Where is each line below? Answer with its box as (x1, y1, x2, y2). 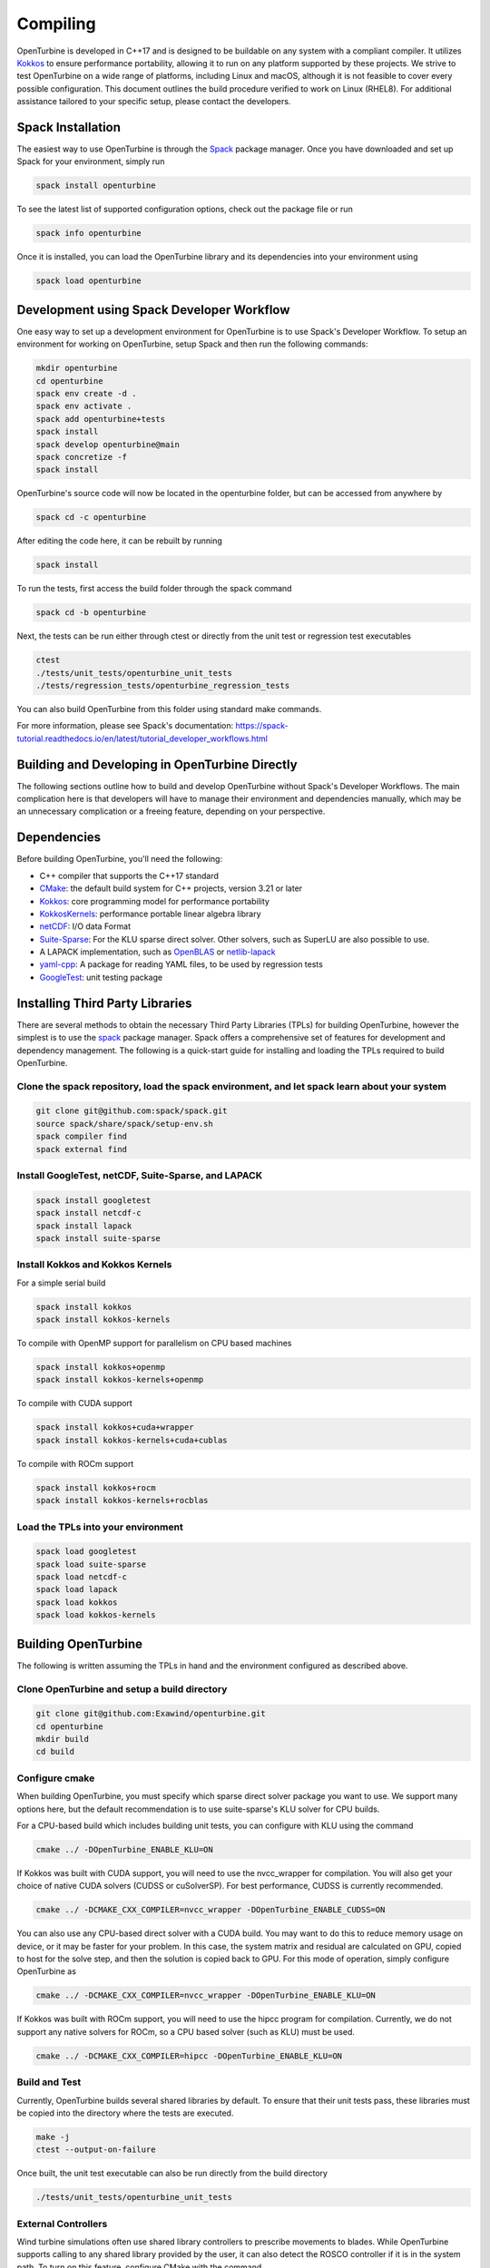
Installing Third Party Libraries (16, 995, 192, 1011)
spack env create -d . (35, 388, 137, 398)
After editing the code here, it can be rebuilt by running (16, 535, 222, 546)
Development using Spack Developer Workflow (16, 302, 290, 318)
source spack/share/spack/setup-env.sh (35, 1119, 213, 1129)
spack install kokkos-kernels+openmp (35, 1374, 204, 1385)
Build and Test (16, 2076, 82, 2088)
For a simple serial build (16, 1277, 106, 1288)
